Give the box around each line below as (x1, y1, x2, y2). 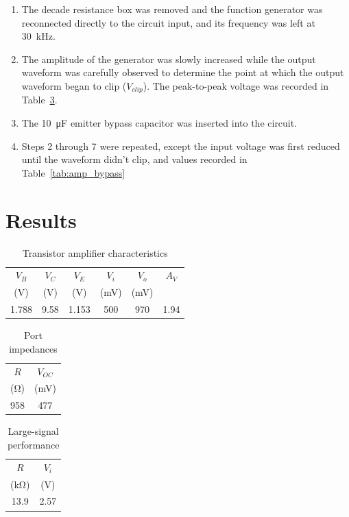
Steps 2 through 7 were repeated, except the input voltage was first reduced (21, 138, 340, 153)
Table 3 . (21, 92, 58, 107)
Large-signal (8, 424, 59, 438)
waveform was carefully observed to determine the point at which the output (21, 65, 344, 79)
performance (7, 437, 60, 451)
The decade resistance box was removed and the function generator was (21, 2, 323, 16)
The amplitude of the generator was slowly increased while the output (21, 51, 316, 66)
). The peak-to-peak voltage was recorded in (143, 78, 329, 92)
